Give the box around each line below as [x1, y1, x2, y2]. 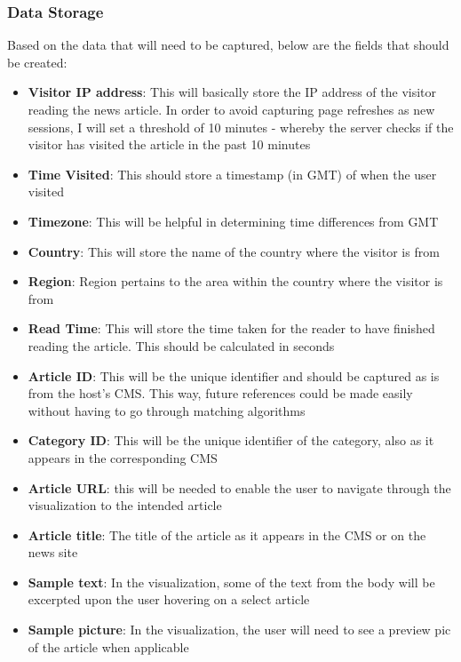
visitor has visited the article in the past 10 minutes [28, 135, 311, 154]
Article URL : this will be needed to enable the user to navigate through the [28, 478, 451, 497]
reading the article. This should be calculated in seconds [28, 336, 335, 355]
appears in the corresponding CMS [28, 448, 218, 467]
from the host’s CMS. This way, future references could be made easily [28, 384, 413, 403]
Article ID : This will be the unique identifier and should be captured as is [28, 366, 440, 385]
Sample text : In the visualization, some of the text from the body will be [28, 572, 435, 591]
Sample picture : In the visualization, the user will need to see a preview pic [28, 620, 451, 639]
